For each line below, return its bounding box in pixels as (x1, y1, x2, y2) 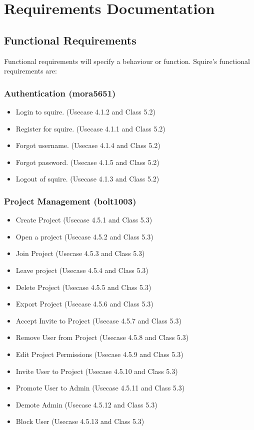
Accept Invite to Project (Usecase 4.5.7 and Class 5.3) (15, 315, 181, 325)
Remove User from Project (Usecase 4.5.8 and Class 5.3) (15, 332, 189, 342)
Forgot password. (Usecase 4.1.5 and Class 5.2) (15, 156, 159, 167)
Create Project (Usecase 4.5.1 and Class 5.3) (15, 214, 152, 225)
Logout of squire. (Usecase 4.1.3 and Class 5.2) (15, 173, 159, 184)
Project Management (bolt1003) (4, 194, 136, 207)
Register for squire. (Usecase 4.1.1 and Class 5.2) (15, 123, 165, 133)
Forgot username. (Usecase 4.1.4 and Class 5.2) (15, 140, 160, 150)
